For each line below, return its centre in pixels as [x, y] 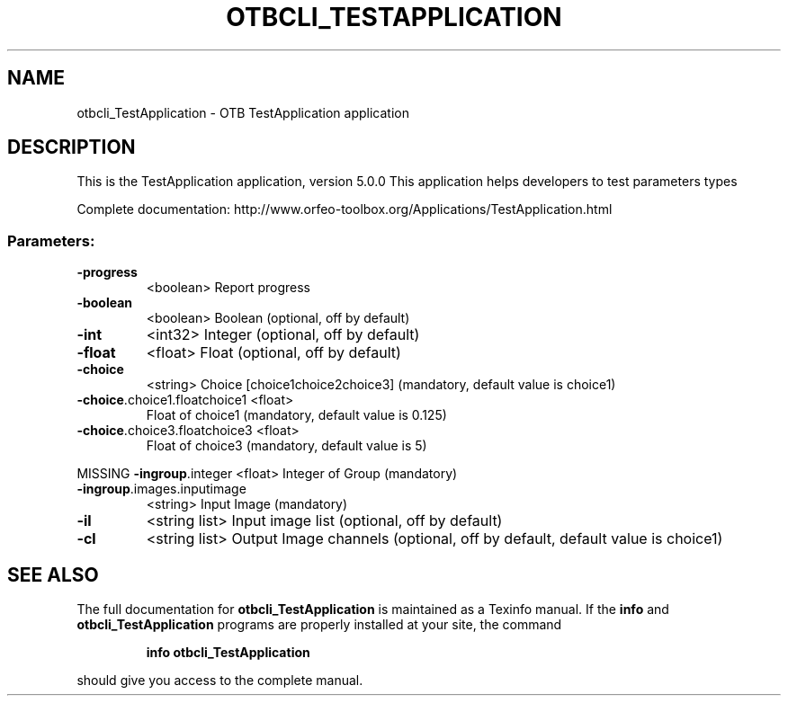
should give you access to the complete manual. [220, 681]
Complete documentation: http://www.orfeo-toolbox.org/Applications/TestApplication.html [345, 209]
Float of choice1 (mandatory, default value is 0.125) [296, 415]
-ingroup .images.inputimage [161, 489]
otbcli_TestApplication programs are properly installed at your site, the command [319, 625]
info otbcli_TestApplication [228, 653]
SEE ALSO [53, 574]
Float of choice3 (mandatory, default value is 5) [287, 446]
